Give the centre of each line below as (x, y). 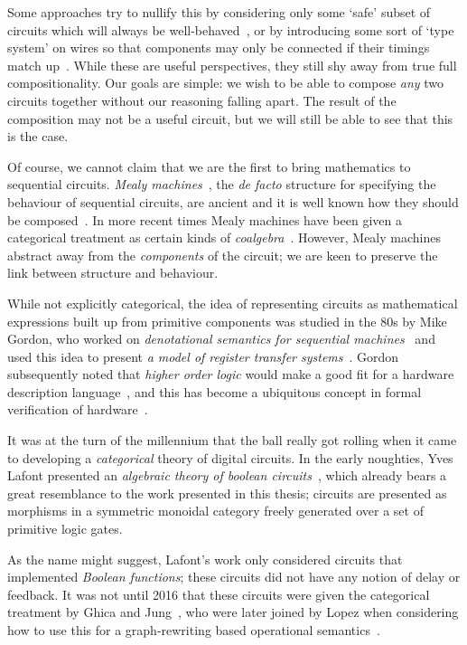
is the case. (38, 136)
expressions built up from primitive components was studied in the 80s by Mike (227, 321)
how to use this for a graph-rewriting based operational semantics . (194, 630)
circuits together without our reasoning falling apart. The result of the (202, 100)
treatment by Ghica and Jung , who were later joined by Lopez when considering (233, 612)
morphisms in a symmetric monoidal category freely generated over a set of (215, 511)
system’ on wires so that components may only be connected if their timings (219, 47)
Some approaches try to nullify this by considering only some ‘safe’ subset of (219, 12)
